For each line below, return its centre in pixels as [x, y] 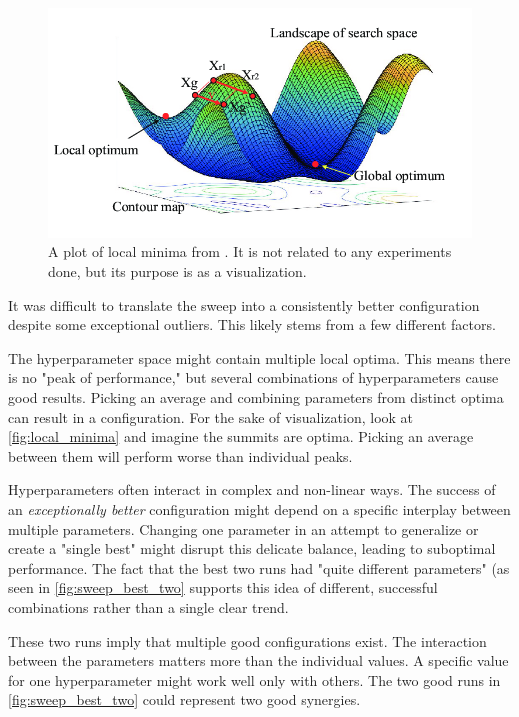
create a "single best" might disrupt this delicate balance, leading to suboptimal [252, 548]
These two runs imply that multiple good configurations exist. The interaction [247, 640]
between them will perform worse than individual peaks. [180, 455]
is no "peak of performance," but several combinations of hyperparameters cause [253, 377]
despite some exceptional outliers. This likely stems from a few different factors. [252, 324]
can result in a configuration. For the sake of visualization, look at [211, 416]
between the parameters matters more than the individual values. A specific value [258, 660]
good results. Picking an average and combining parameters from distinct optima [256, 396]
